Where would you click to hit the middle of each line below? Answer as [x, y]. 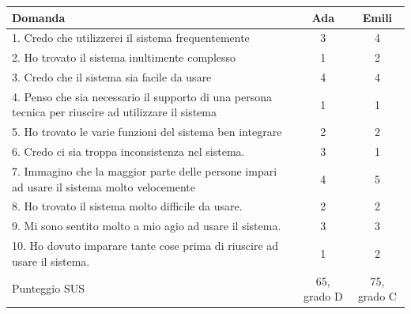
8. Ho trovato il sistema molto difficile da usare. [127, 206]
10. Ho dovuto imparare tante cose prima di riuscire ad [145, 246]
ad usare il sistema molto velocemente [104, 186]
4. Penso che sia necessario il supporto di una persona [142, 96]
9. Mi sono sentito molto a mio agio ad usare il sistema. [147, 226]
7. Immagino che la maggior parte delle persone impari [145, 171]
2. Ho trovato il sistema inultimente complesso [124, 57]
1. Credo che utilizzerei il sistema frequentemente [131, 38]
